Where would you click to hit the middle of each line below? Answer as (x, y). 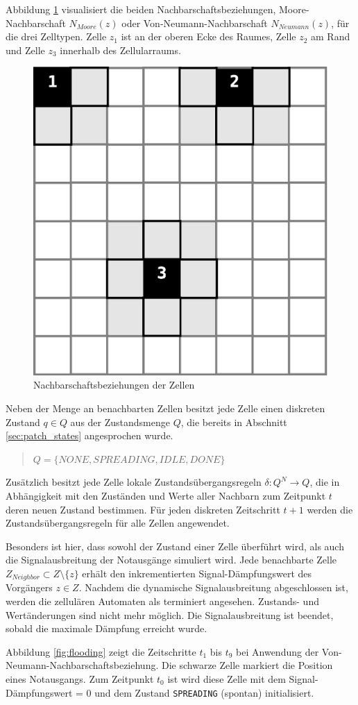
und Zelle (25, 50)
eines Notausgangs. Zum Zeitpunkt (80, 678)
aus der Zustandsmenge (120, 422)
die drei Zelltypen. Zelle (56, 36)
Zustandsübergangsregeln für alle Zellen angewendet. (118, 523)
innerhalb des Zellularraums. (120, 50)
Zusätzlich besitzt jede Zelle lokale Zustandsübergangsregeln (134, 482)
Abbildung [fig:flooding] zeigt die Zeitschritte (101, 651)
